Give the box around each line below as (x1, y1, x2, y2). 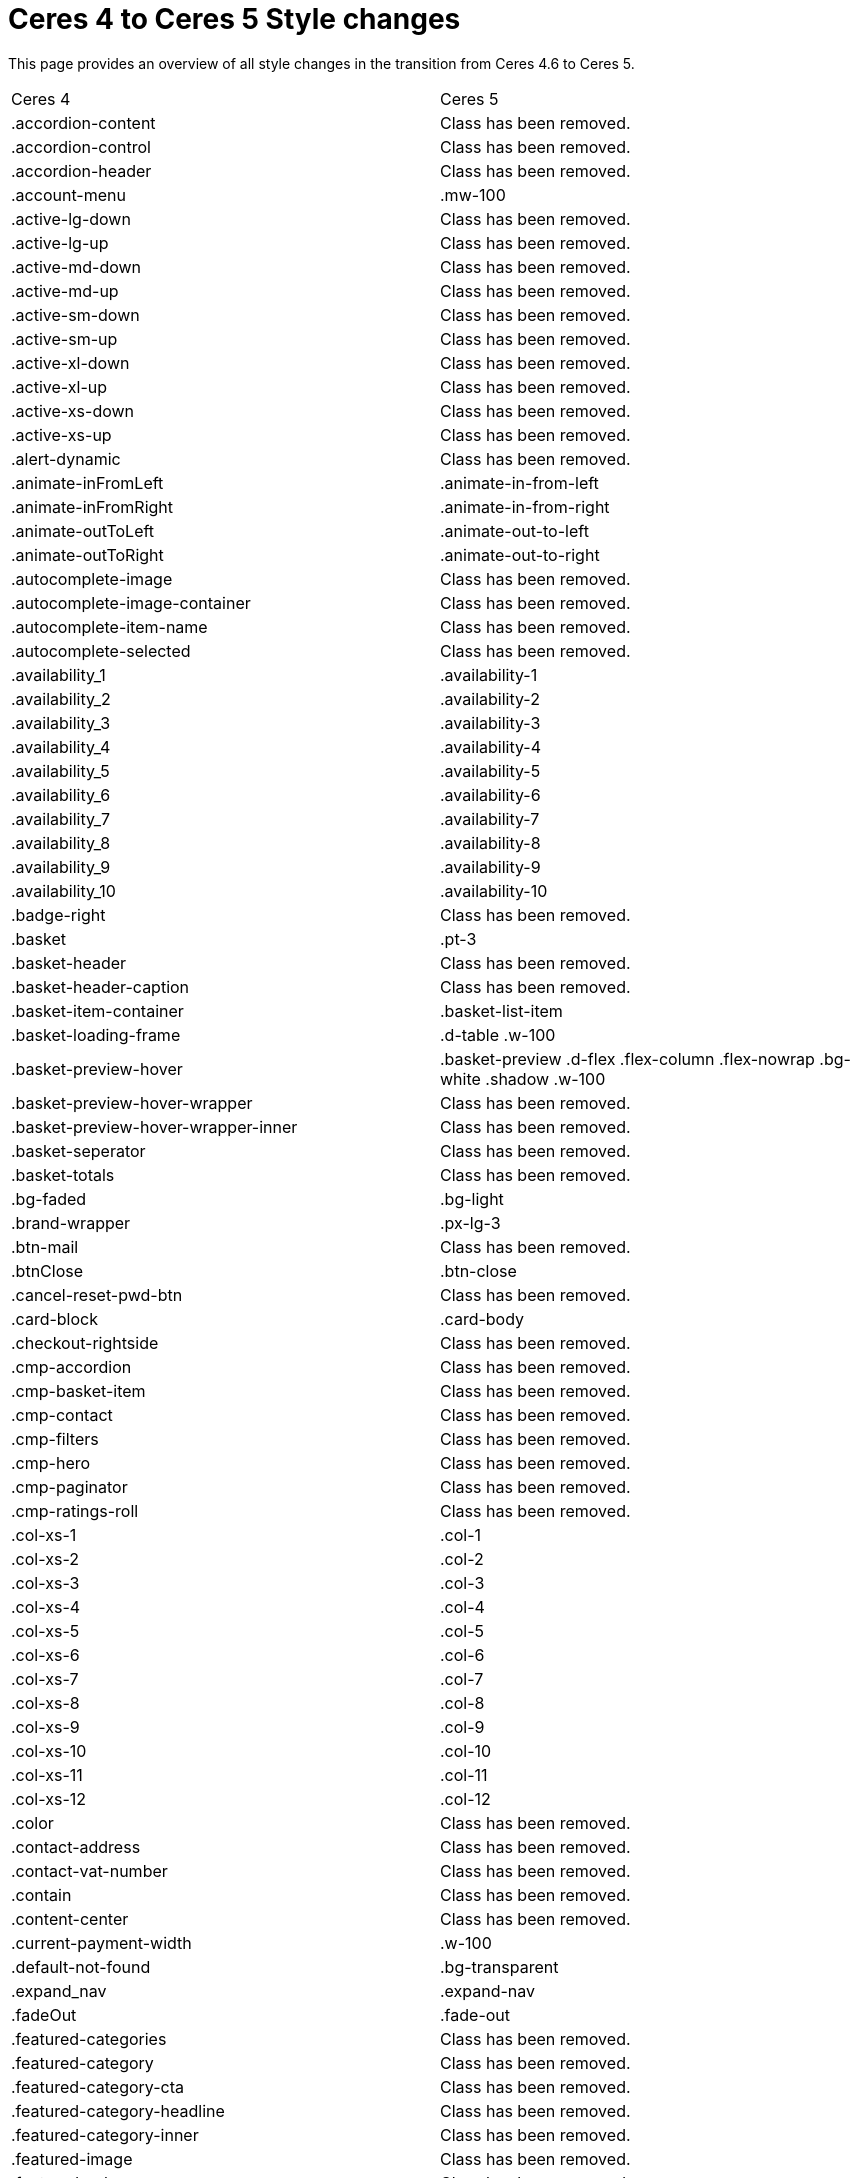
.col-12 (440, 1788, 491, 1809)
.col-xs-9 (11, 1716, 80, 1737)
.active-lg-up (11, 232, 109, 253)
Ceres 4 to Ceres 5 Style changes (8, 2, 461, 36)
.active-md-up (11, 280, 119, 301)
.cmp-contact (11, 1404, 113, 1425)
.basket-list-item (440, 1000, 563, 1021)
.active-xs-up (11, 424, 112, 445)
